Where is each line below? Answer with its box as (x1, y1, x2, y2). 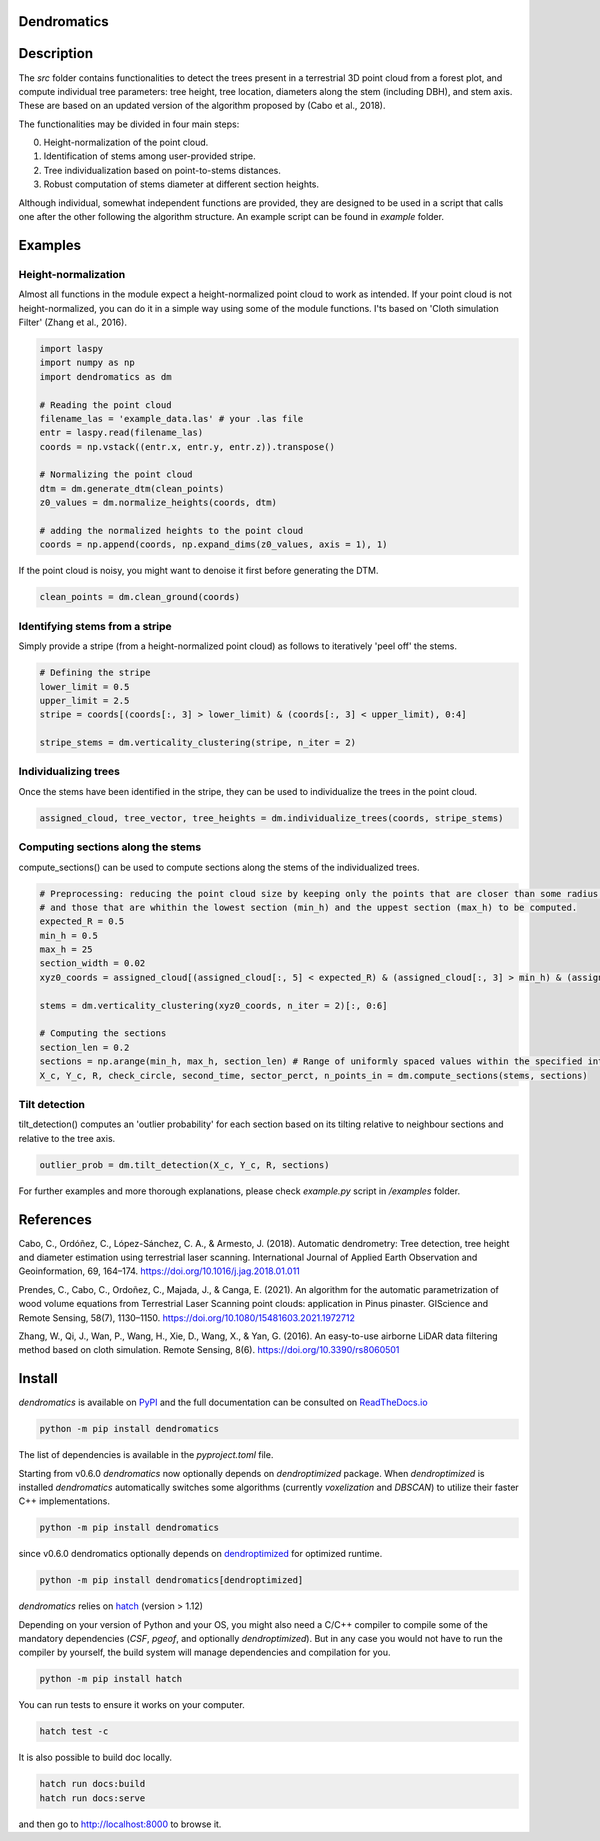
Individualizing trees (18, 765, 120, 779)
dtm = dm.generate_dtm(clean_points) (39, 483, 225, 494)
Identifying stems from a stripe (18, 619, 172, 633)
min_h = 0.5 (39, 930, 99, 941)
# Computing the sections (39, 1028, 167, 1039)
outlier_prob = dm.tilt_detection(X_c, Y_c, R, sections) (39, 1159, 330, 1170)
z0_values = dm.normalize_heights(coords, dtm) (39, 497, 277, 509)
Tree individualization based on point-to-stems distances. (43, 164, 282, 176)
